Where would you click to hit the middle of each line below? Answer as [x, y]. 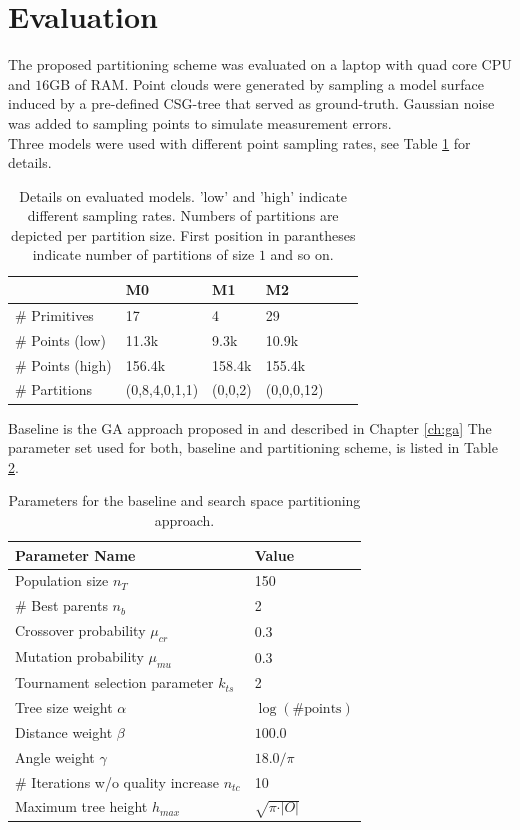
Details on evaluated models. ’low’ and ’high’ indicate [183, 195]
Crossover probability [80, 630]
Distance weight [64, 731]
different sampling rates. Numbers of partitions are [183, 215]
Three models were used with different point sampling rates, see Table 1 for [239, 142]
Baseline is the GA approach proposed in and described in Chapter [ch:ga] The [250, 427]
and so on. [302, 254]
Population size [62, 580]
